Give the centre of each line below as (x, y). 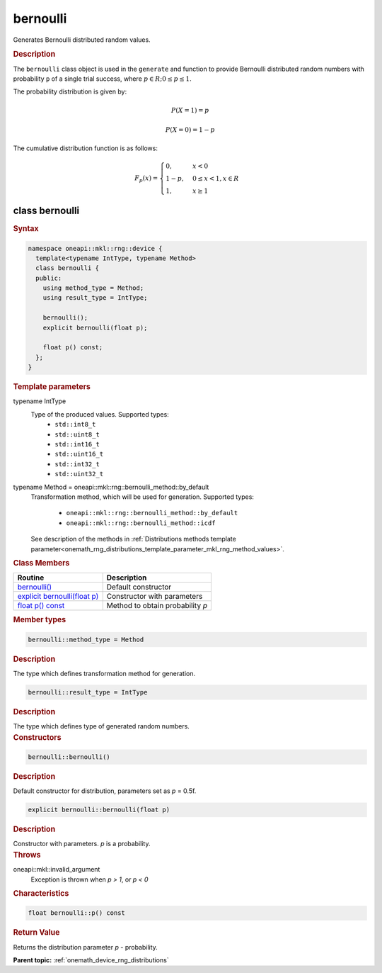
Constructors (37, 737)
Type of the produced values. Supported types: (100, 414)
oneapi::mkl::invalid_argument (57, 870)
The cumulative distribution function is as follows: (86, 148)
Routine (31, 578)
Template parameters (52, 387)
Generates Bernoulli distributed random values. (82, 40)
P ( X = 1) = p (190, 110)
